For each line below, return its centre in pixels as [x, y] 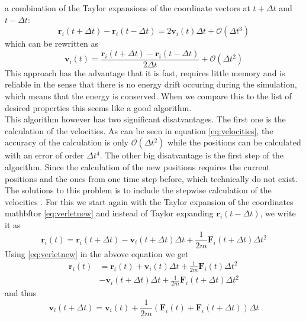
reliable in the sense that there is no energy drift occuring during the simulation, [151, 84]
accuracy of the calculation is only [67, 142]
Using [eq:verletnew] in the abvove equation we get [97, 253]
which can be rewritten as [52, 43]
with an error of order [44, 155]
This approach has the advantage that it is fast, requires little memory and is [145, 72]
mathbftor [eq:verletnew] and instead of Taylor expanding [109, 213]
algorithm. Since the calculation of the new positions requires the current [137, 167]
